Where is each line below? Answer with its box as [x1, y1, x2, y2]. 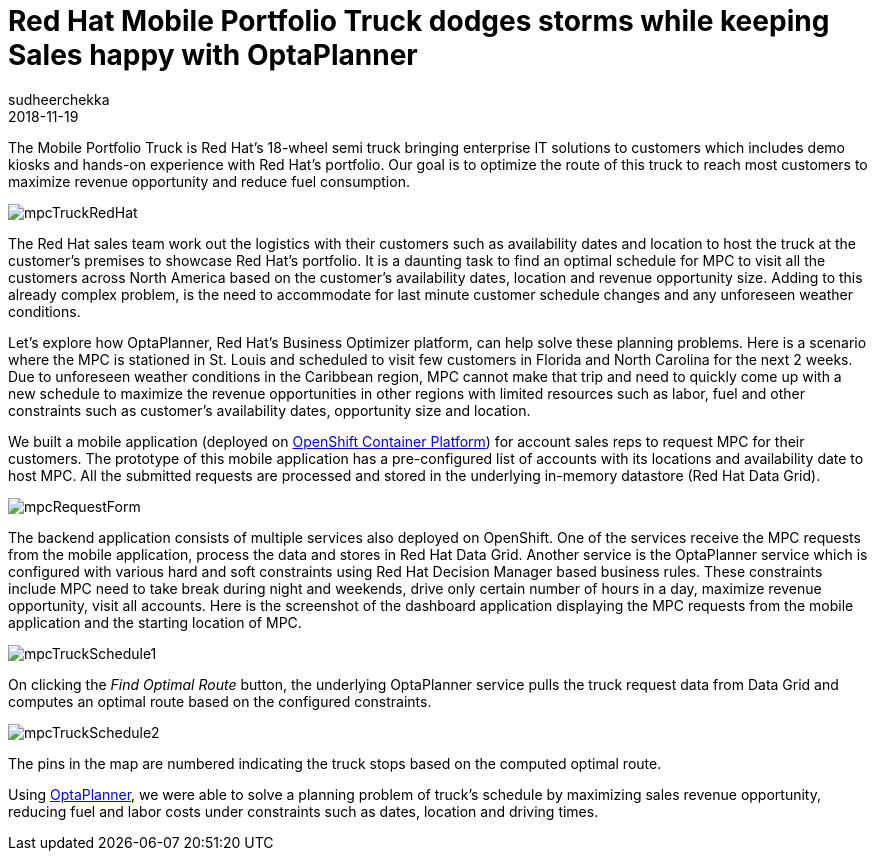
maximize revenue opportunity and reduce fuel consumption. [8, 172, 410, 190]
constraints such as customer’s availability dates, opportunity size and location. [8, 401, 531, 419]
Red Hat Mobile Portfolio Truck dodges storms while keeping [8, 4, 830, 38]
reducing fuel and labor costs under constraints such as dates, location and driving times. [8, 802, 599, 820]
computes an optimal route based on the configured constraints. [8, 692, 432, 710]
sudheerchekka [8, 90, 110, 108]
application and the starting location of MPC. [8, 613, 302, 631]
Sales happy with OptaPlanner [8, 38, 418, 72]
